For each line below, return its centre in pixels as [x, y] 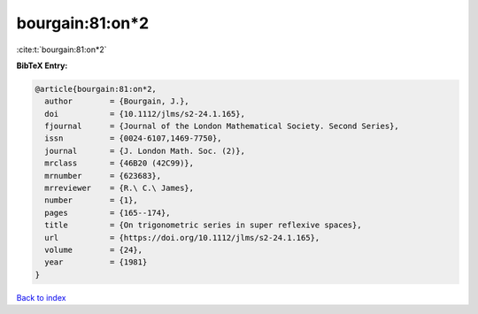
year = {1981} [96, 262]
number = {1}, [92, 200]
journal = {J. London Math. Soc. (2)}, [145, 151]
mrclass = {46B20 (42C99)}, [119, 163]
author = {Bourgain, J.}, [117, 101]
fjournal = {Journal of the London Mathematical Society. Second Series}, [222, 126]
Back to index [41, 297]
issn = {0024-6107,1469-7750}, [133, 138]
